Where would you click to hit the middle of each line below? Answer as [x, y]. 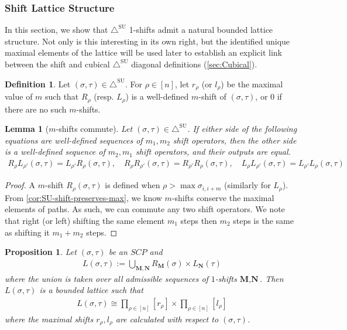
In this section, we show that [56, 30]
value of [19, 96]
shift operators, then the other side [235, 140]
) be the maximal [252, 84]
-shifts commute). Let [94, 129]
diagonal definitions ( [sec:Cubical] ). [194, 64]
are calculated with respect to [167, 319]
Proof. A [20, 185]
